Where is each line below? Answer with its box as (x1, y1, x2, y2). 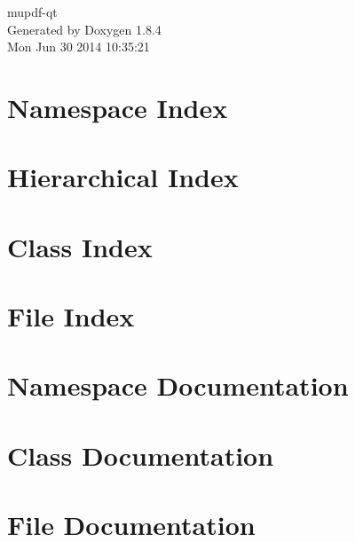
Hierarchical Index (7, 159, 239, 195)
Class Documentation (7, 436, 274, 473)
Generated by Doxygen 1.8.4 (7, 20, 162, 38)
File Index (7, 298, 135, 334)
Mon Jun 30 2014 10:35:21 (7, 37, 150, 56)
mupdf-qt (7, 3, 58, 20)
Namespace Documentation (7, 367, 349, 404)
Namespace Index (7, 89, 228, 125)
